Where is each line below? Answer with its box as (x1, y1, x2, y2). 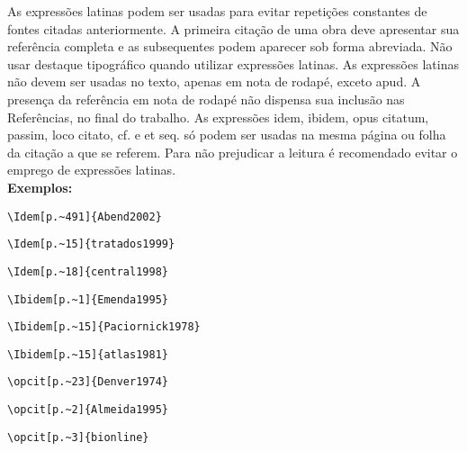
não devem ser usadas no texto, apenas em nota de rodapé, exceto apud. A (7, 72, 421, 91)
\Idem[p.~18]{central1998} (7, 265, 168, 278)
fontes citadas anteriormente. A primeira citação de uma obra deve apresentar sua (7, 19, 460, 38)
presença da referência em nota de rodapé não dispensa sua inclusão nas (7, 89, 405, 108)
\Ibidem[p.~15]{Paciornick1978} (7, 320, 201, 334)
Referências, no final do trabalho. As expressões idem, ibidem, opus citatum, (7, 107, 429, 126)
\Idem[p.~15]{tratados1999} (7, 238, 175, 251)
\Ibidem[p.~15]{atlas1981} (7, 347, 168, 361)
